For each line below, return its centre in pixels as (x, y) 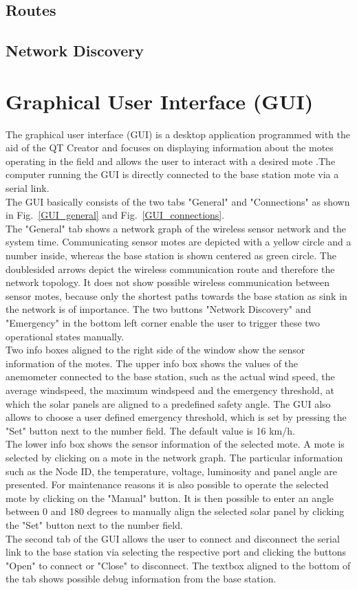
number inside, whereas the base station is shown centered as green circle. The (171, 255)
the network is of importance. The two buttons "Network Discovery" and (159, 309)
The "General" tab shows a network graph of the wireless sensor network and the (176, 228)
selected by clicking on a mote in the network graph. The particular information (174, 457)
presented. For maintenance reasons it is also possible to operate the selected (167, 484)
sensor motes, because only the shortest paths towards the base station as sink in (176, 295)
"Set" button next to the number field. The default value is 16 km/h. (150, 430)
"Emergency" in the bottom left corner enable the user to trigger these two (163, 323)
